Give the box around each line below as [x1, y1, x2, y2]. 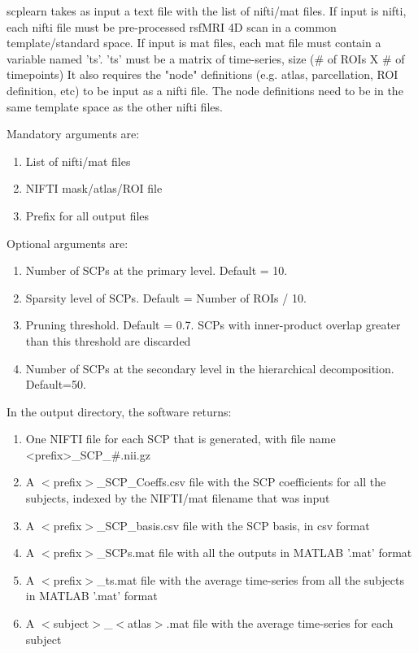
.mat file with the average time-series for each [166, 615, 394, 632]
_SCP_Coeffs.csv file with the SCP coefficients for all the [96, 473, 386, 490]
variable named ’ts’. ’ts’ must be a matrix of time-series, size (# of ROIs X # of [7, 50, 405, 67]
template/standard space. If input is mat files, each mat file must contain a [7, 34, 381, 51]
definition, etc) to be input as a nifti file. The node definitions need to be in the [7, 81, 403, 98]
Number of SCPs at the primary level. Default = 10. [25, 262, 288, 279]
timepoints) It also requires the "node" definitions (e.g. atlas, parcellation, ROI [7, 66, 398, 83]
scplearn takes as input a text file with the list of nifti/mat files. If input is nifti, [7, 2, 407, 19]
